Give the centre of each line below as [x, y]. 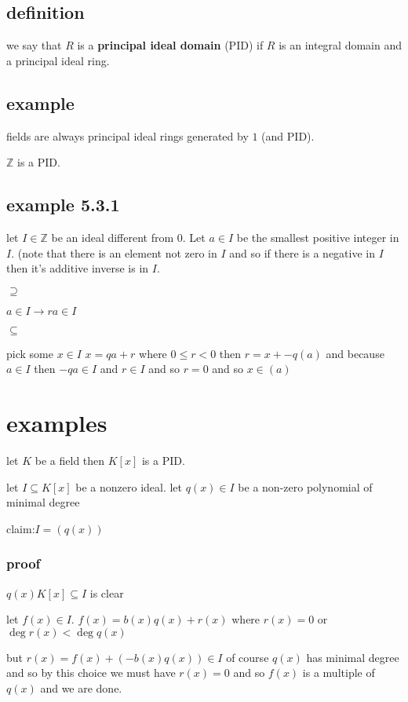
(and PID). [288, 135]
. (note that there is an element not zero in [114, 252]
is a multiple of [339, 673]
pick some [30, 353]
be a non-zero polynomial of [305, 486]
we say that [34, 45]
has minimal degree [353, 657]
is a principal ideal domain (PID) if [170, 45]
